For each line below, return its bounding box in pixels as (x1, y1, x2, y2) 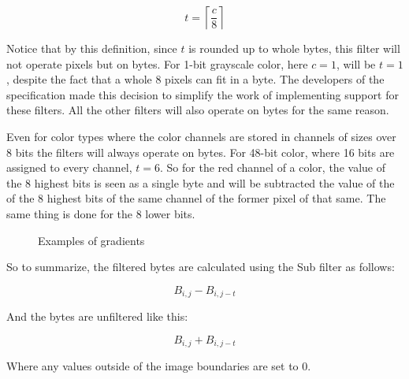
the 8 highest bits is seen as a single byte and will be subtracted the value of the (6, 174, 395, 191)
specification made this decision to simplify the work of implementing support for (6, 86, 399, 102)
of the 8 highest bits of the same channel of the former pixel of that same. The (6, 190, 386, 206)
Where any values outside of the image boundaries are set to (6, 358, 299, 374)
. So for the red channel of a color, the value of (160, 159, 385, 176)
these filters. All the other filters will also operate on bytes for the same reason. (6, 102, 389, 118)
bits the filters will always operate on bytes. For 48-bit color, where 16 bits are (15, 143, 395, 160)
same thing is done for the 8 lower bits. (6, 205, 195, 221)
